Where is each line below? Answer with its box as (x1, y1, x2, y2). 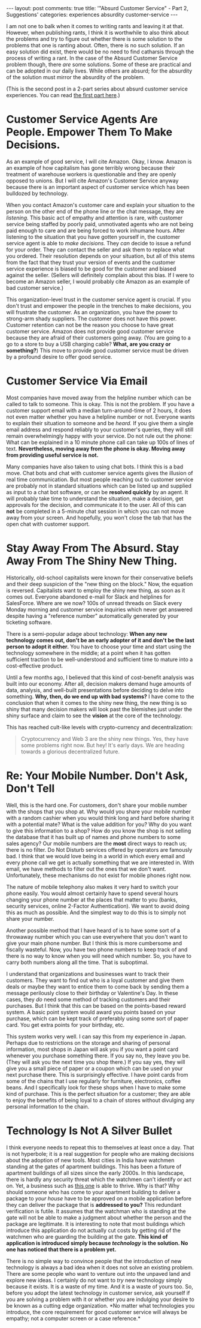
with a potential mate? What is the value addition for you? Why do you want (6, 821, 192, 828)
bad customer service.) (6, 284, 64, 292)
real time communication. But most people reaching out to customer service (6, 476, 194, 483)
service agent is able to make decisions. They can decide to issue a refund (6, 239, 191, 247)
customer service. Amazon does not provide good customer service (6, 328, 175, 335)
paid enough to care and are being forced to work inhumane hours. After (6, 227, 185, 234)
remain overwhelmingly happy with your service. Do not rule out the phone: (6, 432, 193, 439)
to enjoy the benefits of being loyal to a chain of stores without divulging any (6, 1096, 195, 1104)
